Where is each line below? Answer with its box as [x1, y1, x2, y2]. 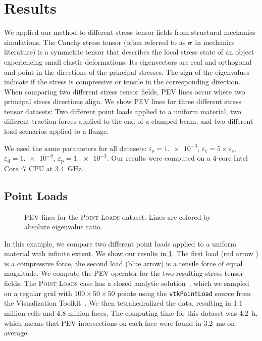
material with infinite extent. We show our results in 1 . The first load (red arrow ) [4, 248, 258, 259]
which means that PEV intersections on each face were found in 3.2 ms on [4, 317, 235, 328]
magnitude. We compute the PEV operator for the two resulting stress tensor [4, 268, 244, 278]
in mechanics [195, 36, 235, 47]
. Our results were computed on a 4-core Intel [107, 153, 248, 163]
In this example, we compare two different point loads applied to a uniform [4, 238, 236, 249]
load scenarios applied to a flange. [4, 126, 109, 136]
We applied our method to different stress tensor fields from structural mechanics [4, 27, 255, 37]
